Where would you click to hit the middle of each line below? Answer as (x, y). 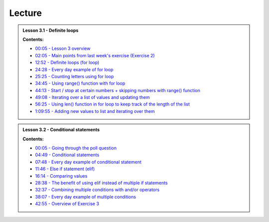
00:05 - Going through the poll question (76, 148)
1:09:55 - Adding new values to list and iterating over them (95, 111)
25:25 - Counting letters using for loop (74, 76)
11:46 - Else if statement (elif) (65, 169)
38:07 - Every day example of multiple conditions (86, 197)
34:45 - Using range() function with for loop (80, 83)
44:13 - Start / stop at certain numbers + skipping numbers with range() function (118, 90)
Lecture (26, 13)
